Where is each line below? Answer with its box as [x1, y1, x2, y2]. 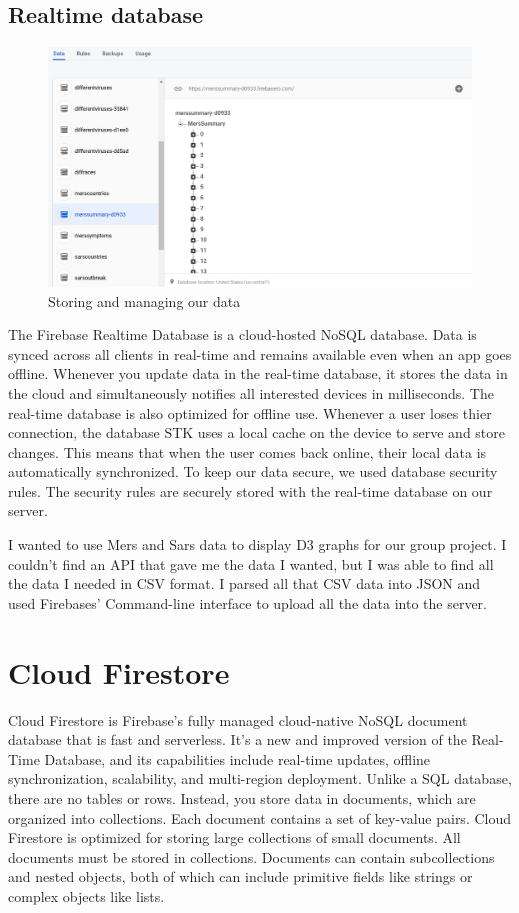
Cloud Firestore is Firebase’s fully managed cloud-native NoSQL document [8, 709, 468, 730]
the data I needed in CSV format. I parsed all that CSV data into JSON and [8, 573, 481, 594]
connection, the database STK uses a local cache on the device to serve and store [8, 422, 505, 443]
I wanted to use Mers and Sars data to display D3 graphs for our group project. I [8, 534, 507, 555]
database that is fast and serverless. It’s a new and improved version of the [8, 729, 467, 750]
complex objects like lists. [8, 885, 165, 906]
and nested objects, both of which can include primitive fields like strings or [8, 866, 473, 887]
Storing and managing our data [48, 290, 241, 311]
